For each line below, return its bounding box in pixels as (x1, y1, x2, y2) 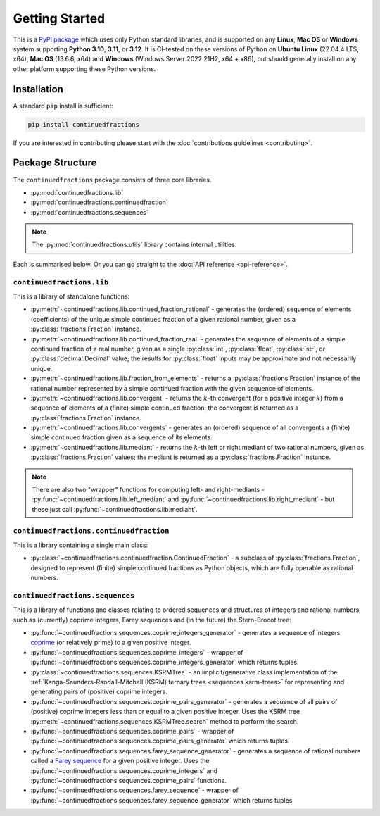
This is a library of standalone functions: (13, 292, 130, 301)
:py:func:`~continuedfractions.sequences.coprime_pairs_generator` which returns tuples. (30, 736, 290, 746)
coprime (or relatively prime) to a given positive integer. (30, 638, 191, 647)
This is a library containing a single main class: (13, 541, 148, 549)
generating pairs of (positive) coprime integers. (30, 687, 168, 696)
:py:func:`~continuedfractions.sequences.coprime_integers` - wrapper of (30, 648, 243, 656)
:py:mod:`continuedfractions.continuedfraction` (30, 198, 168, 207)
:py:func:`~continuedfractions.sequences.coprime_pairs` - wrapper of (30, 727, 234, 735)
